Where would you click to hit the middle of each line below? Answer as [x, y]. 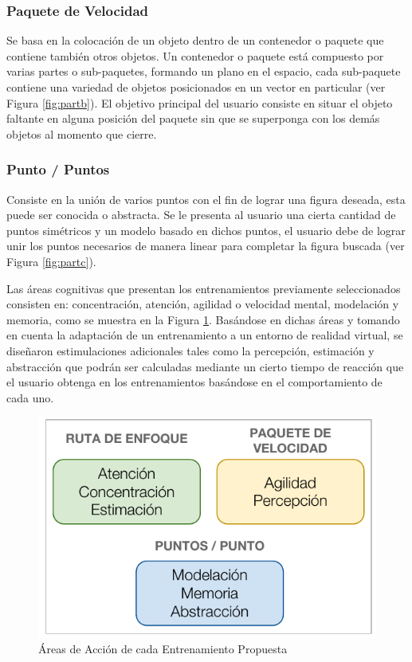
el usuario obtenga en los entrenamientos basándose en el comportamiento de [194, 382]
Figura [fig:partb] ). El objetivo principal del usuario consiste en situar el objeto [200, 102]
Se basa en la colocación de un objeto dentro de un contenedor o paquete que [195, 40]
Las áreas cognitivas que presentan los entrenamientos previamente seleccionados [204, 288]
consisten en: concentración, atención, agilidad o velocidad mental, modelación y [203, 304]
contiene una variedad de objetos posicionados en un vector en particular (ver [196, 87]
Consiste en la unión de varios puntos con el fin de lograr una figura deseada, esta [206, 199]
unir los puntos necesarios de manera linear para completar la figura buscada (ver [206, 246]
